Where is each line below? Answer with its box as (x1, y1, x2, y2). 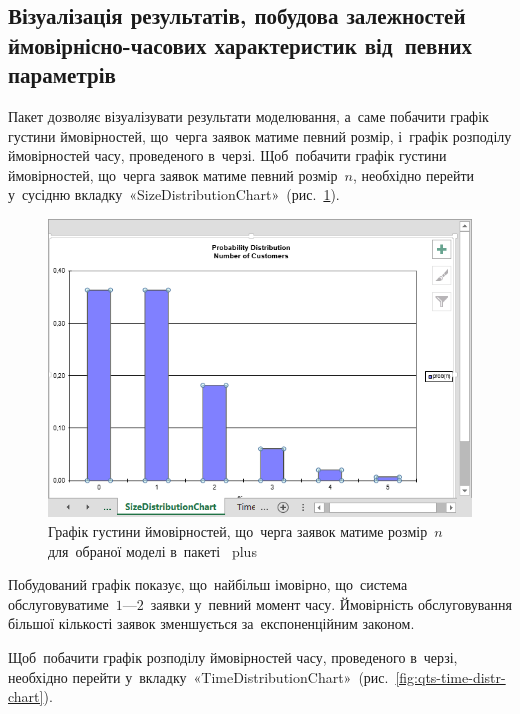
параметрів (8, 59, 116, 90)
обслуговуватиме (8, 593, 109, 614)
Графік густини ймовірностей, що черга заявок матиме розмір (48, 521, 428, 542)
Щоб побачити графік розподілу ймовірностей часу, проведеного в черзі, (8, 647, 458, 668)
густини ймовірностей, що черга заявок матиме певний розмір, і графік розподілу (8, 125, 512, 146)
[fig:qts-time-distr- (395, 666, 506, 687)
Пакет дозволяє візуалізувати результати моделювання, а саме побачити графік (8, 105, 489, 126)
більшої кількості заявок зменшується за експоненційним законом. (8, 613, 415, 634)
